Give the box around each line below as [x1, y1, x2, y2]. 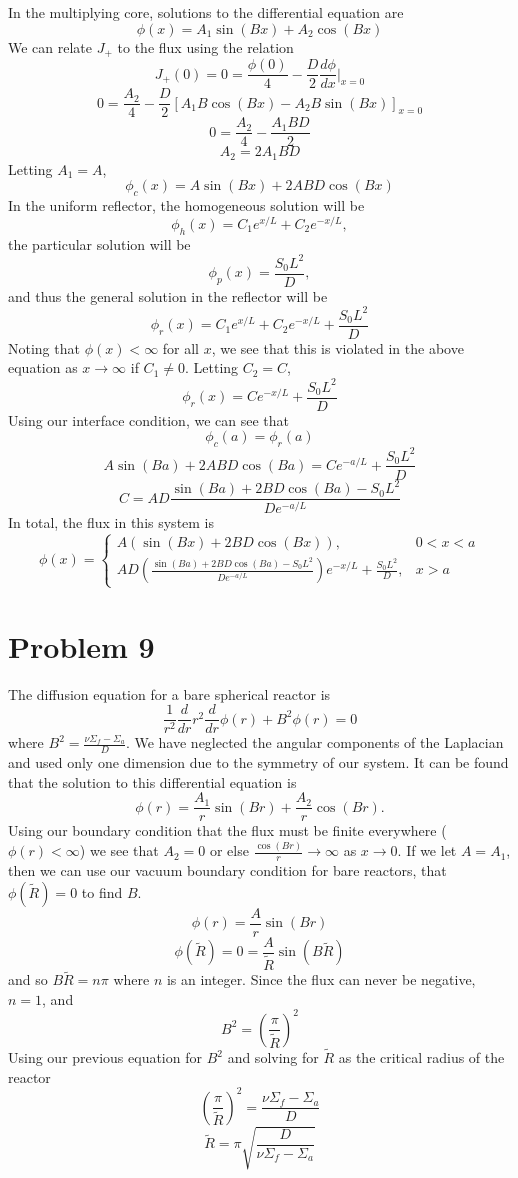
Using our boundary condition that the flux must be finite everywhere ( [8, 820, 447, 841]
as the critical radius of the [338, 1047, 505, 1068]
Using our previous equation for [8, 1047, 202, 1068]
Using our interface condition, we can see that [8, 409, 289, 430]
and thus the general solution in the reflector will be [8, 285, 328, 306]
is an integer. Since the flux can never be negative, [166, 969, 476, 990]
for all [162, 337, 200, 358]
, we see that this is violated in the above [211, 337, 464, 358]
